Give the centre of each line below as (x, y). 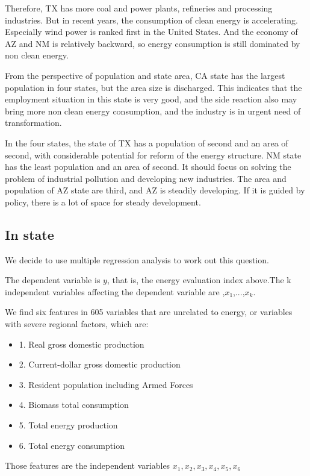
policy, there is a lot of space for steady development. (103, 202)
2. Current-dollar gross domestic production (100, 364)
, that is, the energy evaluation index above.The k (199, 280)
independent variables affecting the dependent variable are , (115, 291)
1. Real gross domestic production (82, 344)
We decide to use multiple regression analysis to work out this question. (137, 259)
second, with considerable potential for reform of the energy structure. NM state (153, 155)
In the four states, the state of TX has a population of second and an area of (147, 142)
